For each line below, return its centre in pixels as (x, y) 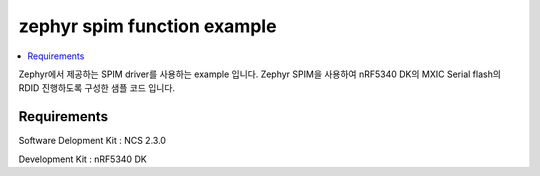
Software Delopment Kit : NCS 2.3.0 (92, 141)
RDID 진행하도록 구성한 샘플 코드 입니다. (96, 88)
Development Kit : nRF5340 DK (82, 159)
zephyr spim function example (147, 26)
